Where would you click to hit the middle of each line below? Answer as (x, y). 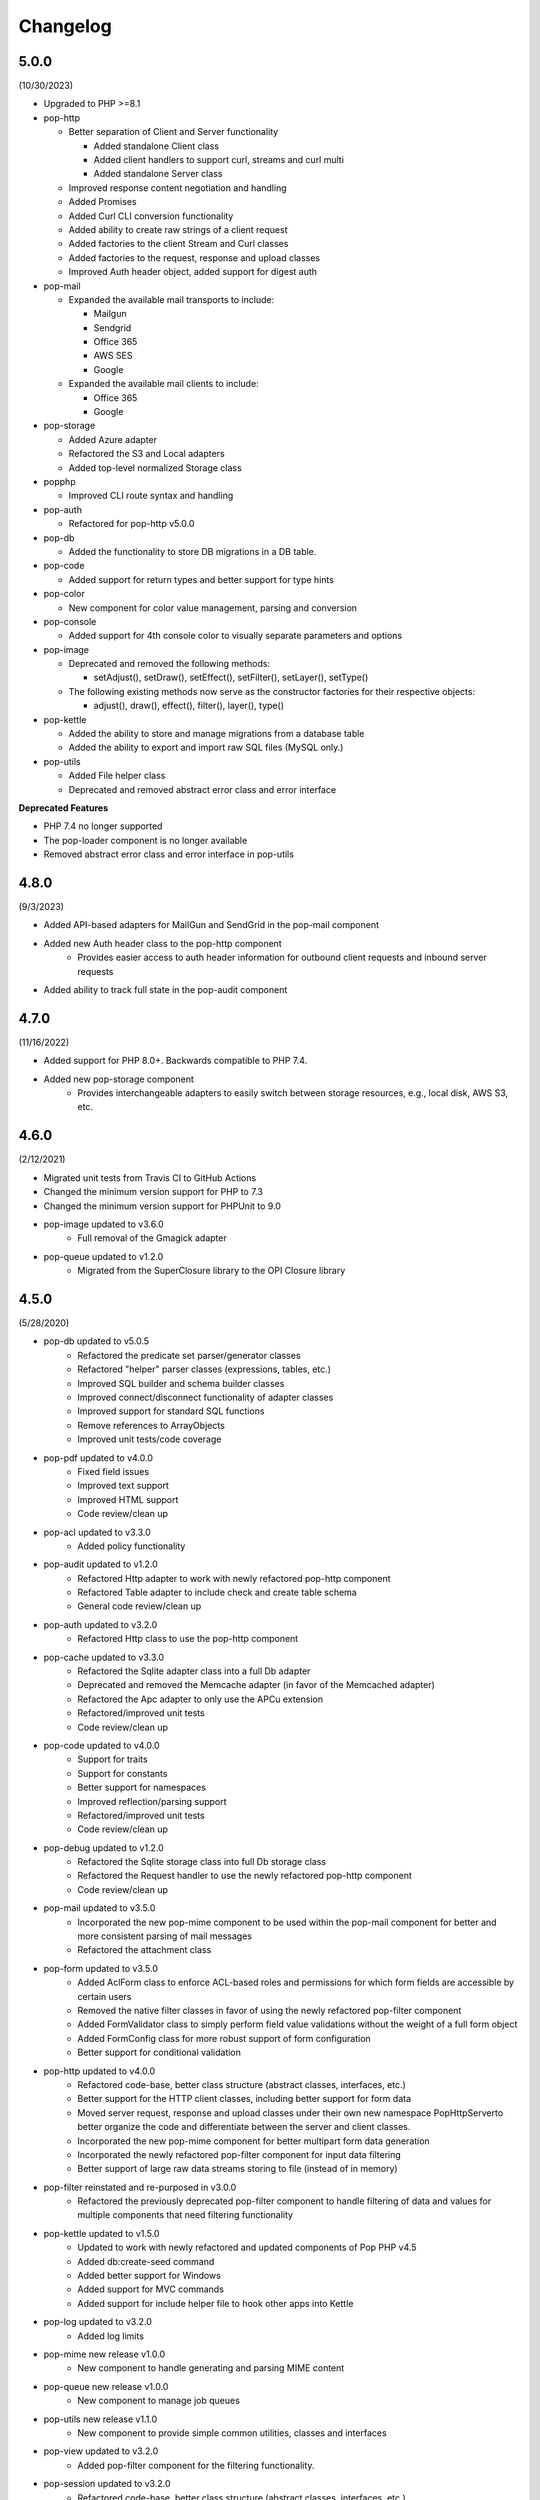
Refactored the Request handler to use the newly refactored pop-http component (244, 1876)
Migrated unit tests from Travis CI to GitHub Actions (150, 1177)
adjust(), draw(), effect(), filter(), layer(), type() (189, 706)
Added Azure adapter (113, 439)
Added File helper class (117, 776)
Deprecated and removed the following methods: (169, 664)
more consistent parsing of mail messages (165, 1936)
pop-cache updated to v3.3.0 (104, 1657)
